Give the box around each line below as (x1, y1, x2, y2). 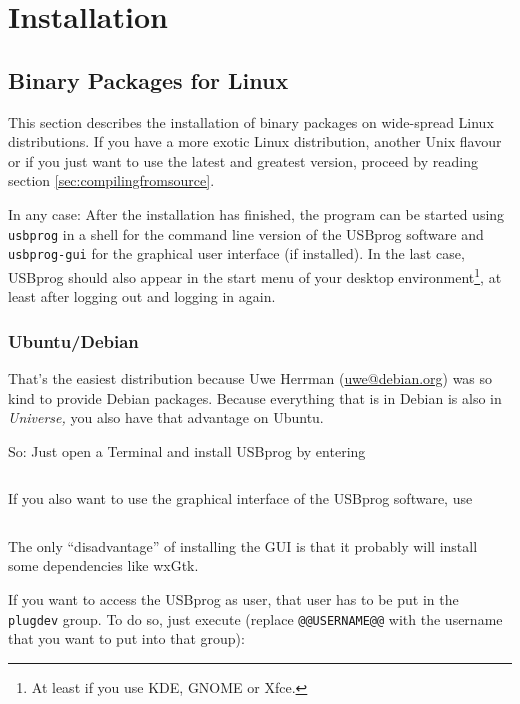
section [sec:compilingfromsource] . (8, 170, 215, 191)
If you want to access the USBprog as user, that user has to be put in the (8, 589, 459, 610)
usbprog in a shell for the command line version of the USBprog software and (8, 223, 484, 244)
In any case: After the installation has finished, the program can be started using (8, 203, 505, 224)
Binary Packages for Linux (8, 64, 289, 95)
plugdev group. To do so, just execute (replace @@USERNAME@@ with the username (8, 608, 503, 629)
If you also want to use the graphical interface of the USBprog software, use (8, 488, 473, 509)
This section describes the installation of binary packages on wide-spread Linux (8, 111, 494, 132)
